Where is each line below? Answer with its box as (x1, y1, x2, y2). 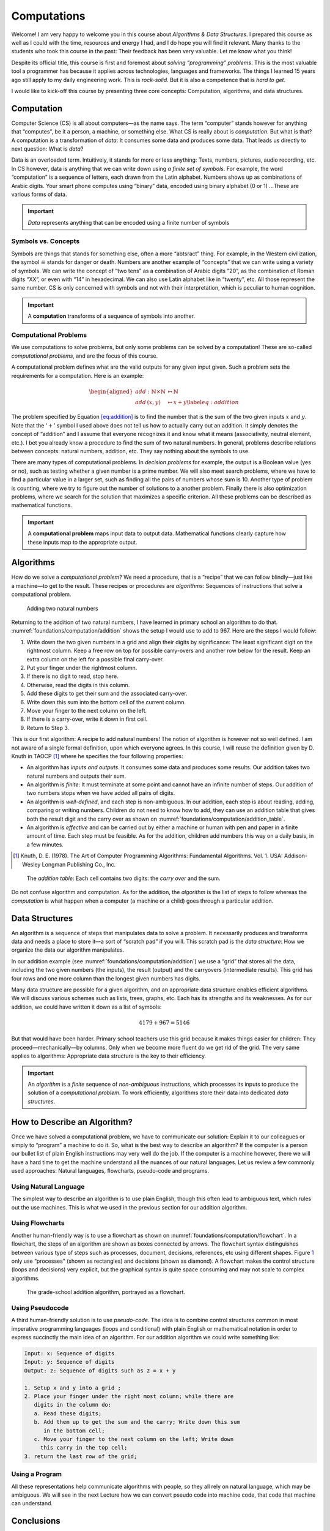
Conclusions (11, 1516, 61, 1526)
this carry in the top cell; (40, 1444, 128, 1451)
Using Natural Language (11, 1182, 85, 1191)
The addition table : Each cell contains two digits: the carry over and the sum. (26, 875, 221, 882)
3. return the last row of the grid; (24, 1453, 137, 1460)
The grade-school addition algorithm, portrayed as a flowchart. (26, 1288, 186, 1296)
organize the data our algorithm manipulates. (11, 946, 125, 954)
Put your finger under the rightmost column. (26, 664, 137, 671)
